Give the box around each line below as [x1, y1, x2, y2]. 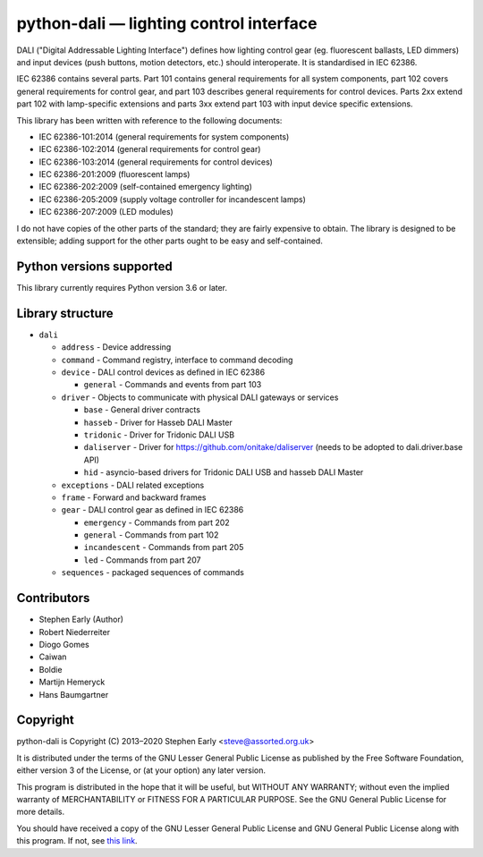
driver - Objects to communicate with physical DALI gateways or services [61, 392, 339, 403]
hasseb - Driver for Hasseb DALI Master [83, 417, 233, 428]
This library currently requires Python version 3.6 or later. [16, 282, 228, 293]
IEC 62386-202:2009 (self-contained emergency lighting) [38, 182, 252, 192]
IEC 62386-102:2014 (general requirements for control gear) [38, 144, 261, 155]
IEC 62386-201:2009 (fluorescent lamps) [38, 169, 191, 180]
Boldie [38, 664, 63, 675]
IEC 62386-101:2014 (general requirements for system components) [38, 131, 290, 142]
